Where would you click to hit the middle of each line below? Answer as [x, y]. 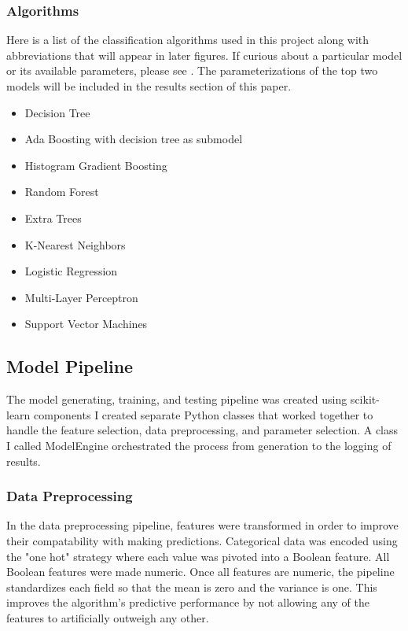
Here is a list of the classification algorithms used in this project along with [188, 40]
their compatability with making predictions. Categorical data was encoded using [202, 540]
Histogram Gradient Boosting [96, 165]
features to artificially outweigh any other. [108, 617]
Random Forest [62, 192]
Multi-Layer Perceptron [81, 297]
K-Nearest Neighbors [75, 244]
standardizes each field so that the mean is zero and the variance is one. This [192, 587]
